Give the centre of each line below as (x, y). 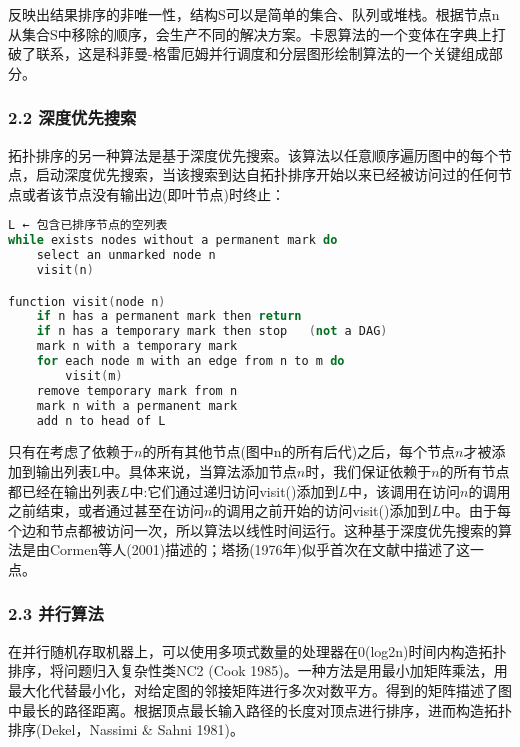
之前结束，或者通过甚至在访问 (106, 510)
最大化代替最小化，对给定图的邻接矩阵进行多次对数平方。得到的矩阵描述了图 (260, 689)
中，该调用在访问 (404, 490)
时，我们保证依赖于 (368, 471)
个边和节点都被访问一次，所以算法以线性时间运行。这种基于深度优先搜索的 (253, 529)
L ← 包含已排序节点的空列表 (88, 225)
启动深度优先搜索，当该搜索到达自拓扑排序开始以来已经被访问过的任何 (266, 174)
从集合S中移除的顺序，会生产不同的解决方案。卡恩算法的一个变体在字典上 (250, 33)
